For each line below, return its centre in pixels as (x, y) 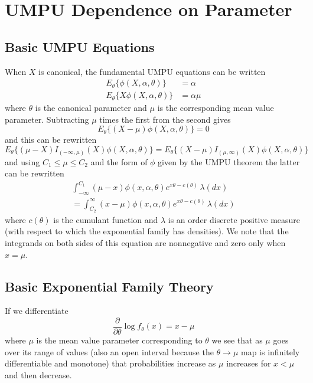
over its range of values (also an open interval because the (109, 351)
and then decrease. (38, 374)
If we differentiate (37, 311)
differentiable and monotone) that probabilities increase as (110, 363)
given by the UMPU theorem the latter (229, 161)
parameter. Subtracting (47, 119)
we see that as (237, 340)
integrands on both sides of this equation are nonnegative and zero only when (145, 242)
